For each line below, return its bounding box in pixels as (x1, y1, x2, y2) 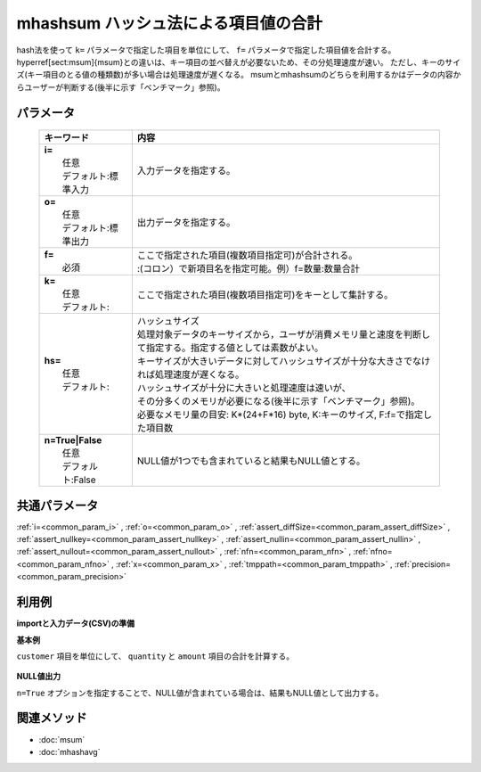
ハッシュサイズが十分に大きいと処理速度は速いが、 (136, 382, 351, 394)
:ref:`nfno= (353, 546, 393, 557)
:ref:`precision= (394, 558, 452, 570)
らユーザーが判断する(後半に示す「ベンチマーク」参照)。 (16, 81, 225, 93)
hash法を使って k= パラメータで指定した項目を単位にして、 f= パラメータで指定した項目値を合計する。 (16, 45, 396, 55)
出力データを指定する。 (136, 217, 236, 229)
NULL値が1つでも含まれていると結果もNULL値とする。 (136, 455, 366, 467)
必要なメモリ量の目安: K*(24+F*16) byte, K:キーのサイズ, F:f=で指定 (136, 408, 423, 421)
